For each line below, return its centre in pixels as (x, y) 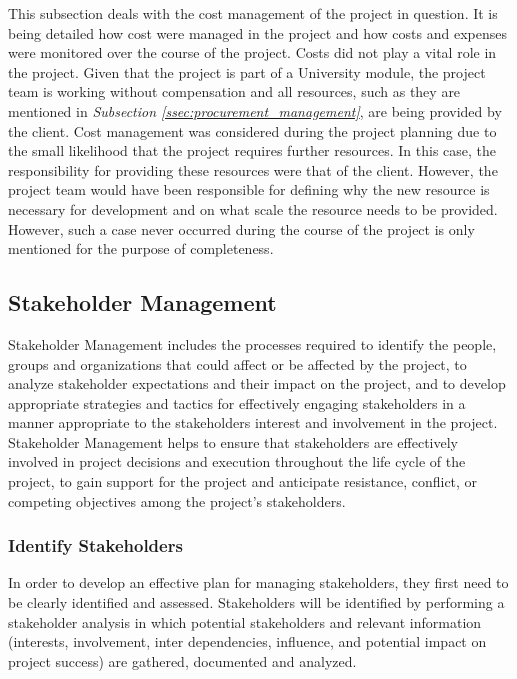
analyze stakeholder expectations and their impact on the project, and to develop (257, 383)
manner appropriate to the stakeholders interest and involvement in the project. (253, 422)
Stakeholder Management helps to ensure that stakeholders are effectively (233, 441)
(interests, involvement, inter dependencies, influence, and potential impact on (247, 641)
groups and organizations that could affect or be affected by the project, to (237, 363)
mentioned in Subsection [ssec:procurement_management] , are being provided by (255, 110)
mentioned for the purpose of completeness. (141, 248)
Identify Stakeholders (95, 545)
